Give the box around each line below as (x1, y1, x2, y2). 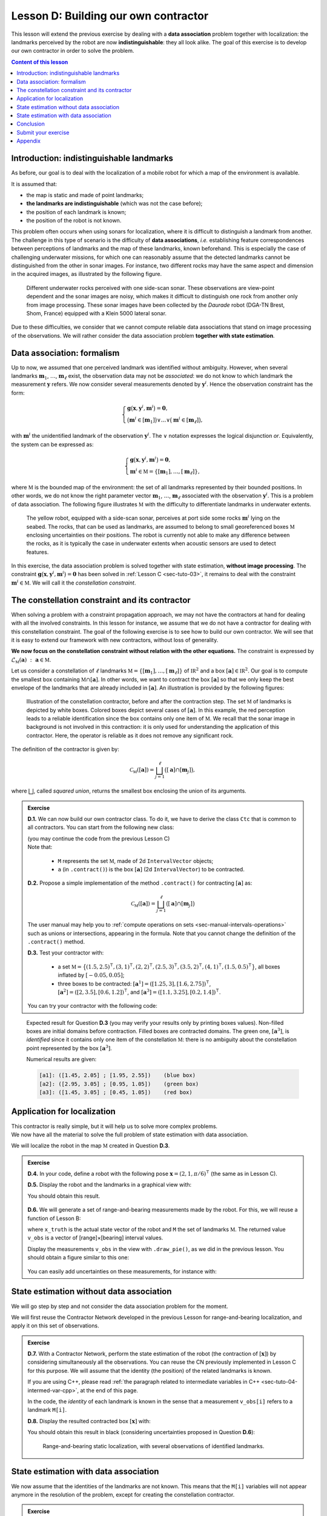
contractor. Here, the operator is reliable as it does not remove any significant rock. (26, 731, 234, 739)
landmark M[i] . (27, 1406, 67, 1414)
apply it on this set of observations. (11, 1322, 99, 1329)
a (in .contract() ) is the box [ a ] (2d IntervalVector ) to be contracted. (58, 865, 245, 873)
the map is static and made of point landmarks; (26, 191, 144, 198)
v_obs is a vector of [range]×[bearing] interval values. (27, 1234, 163, 1241)
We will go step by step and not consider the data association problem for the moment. (11, 1303, 228, 1310)
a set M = (58, 963, 82, 970)
